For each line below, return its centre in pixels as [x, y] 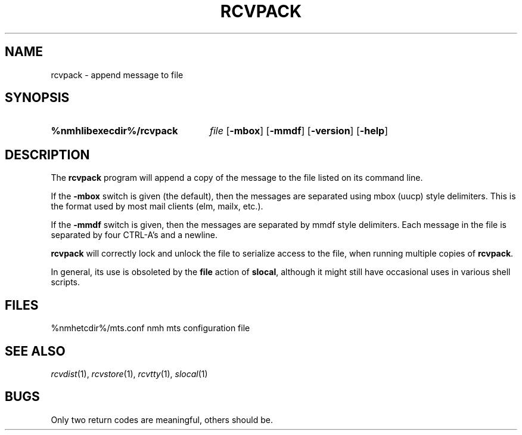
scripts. [66, 282]
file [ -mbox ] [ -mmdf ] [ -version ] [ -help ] [299, 131]
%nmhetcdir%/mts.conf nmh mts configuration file [150, 328]
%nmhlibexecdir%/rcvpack [114, 131]
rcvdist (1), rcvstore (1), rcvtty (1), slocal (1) [129, 374]
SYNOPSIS [37, 98]
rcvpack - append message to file [117, 75]
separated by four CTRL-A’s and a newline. [134, 235]
